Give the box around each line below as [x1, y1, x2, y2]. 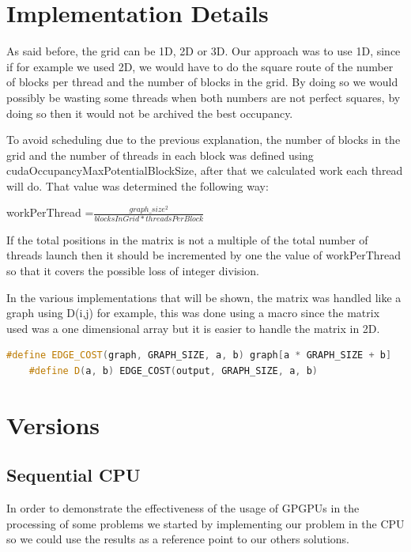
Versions [6, 408, 100, 440]
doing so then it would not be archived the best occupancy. [6, 104, 293, 121]
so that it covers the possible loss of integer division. [6, 262, 259, 278]
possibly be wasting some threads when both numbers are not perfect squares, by [6, 89, 401, 105]
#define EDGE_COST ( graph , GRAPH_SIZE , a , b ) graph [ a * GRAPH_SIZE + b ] [6, 350, 392, 361]
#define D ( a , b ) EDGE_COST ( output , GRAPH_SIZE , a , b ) [28, 365, 318, 376]
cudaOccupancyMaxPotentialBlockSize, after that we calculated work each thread [6, 162, 403, 179]
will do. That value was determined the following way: [6, 177, 269, 194]
